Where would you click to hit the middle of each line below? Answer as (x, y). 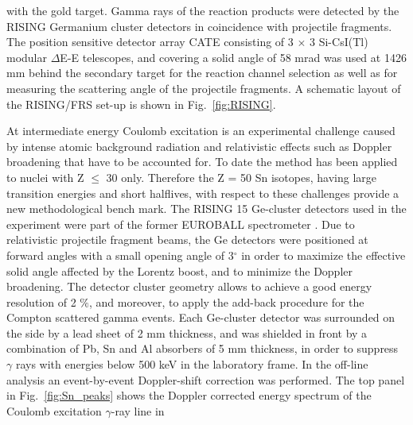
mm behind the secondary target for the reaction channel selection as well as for (202, 73)
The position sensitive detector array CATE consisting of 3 (150, 42)
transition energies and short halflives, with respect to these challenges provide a (203, 193)
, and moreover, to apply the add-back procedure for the (226, 301)
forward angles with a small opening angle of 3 (120, 255)
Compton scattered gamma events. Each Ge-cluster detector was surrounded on (201, 317)
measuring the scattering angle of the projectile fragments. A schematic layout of (204, 88)
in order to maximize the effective (323, 255)
